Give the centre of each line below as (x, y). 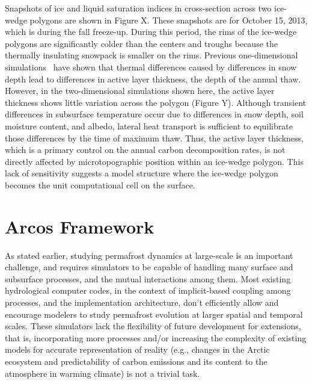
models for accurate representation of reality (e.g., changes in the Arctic (137, 349)
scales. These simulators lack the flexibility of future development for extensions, (153, 326)
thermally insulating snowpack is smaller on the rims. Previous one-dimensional (151, 55)
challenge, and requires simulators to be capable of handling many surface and (149, 267)
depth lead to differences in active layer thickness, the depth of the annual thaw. (153, 79)
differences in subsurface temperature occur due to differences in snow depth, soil (154, 114)
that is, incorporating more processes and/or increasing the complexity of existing (156, 337)
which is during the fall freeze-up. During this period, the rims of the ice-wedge (151, 32)
